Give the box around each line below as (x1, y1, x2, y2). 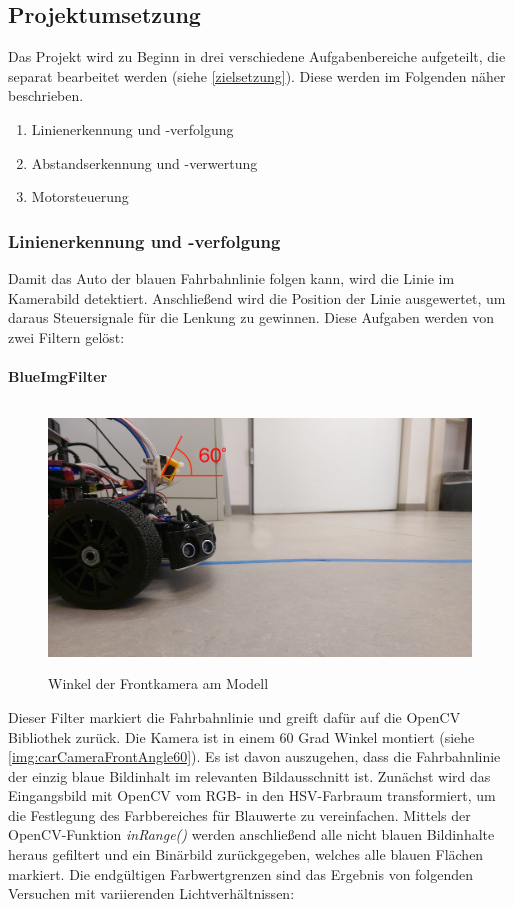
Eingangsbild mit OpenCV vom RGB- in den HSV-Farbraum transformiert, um (8, 785, 496, 806)
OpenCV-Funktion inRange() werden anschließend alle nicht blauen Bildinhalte (8, 824, 495, 845)
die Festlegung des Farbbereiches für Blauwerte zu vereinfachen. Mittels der (8, 804, 471, 825)
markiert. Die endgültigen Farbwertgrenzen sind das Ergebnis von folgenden (8, 863, 474, 884)
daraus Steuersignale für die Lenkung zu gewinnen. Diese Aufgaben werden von (8, 307, 495, 328)
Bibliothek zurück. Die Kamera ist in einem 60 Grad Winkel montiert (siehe (8, 726, 475, 747)
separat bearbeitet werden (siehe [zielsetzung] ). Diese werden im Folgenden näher (8, 65, 506, 86)
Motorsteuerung (31, 186, 129, 207)
